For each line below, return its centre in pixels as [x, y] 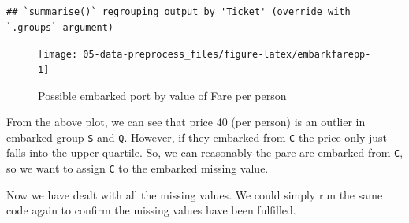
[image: [58, 55]
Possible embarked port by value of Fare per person [162, 95]
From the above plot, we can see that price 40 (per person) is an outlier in [186, 122]
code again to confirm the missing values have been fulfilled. [151, 210]
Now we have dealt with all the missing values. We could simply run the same [195, 194]
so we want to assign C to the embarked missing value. [138, 168]
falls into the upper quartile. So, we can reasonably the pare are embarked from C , [205, 152]
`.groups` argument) [60, 27]
